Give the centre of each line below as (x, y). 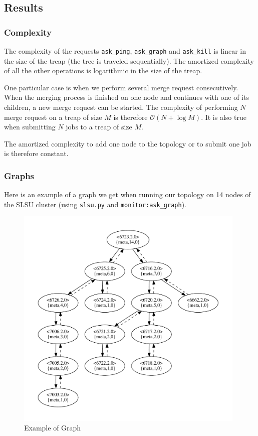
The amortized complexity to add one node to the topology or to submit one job (128, 143)
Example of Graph (53, 428)
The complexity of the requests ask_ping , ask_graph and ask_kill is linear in (125, 51)
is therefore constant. (36, 153)
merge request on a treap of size (53, 117)
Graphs (19, 175)
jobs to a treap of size (99, 127)
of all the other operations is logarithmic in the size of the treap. (103, 70)
